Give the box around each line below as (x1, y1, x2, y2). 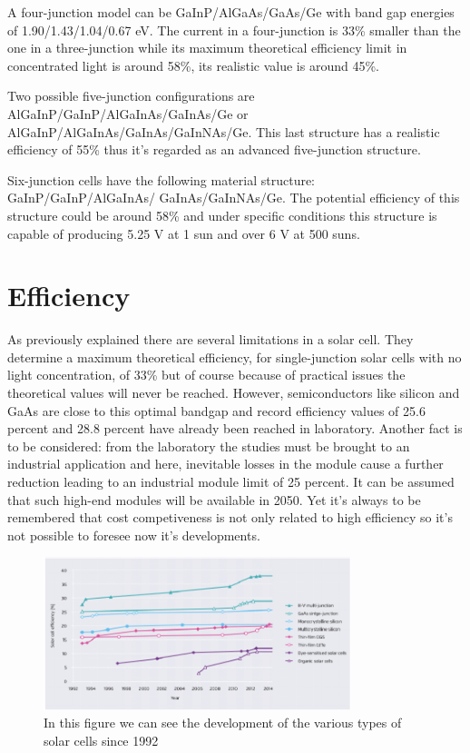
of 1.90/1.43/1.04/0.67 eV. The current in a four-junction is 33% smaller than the (7, 20, 461, 39)
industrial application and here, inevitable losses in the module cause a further (7, 454, 444, 473)
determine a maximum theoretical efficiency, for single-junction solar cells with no (7, 347, 462, 366)
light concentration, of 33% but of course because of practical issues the (7, 365, 406, 384)
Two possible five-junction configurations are (7, 86, 255, 105)
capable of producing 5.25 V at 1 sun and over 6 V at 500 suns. (7, 223, 360, 243)
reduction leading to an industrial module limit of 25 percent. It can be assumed (7, 472, 455, 490)
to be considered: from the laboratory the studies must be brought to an (7, 436, 410, 455)
